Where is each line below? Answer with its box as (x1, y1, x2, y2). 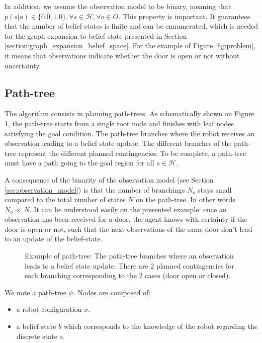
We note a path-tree (5, 287, 66, 297)
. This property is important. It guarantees (118, 11, 250, 21)
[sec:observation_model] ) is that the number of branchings (5, 184, 185, 195)
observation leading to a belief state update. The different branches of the (5, 138, 232, 148)
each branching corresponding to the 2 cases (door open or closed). (25, 270, 231, 281)
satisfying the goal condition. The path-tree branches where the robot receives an (5, 128, 255, 138)
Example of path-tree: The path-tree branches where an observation (25, 250, 234, 261)
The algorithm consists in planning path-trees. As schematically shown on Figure (5, 108, 254, 119)
